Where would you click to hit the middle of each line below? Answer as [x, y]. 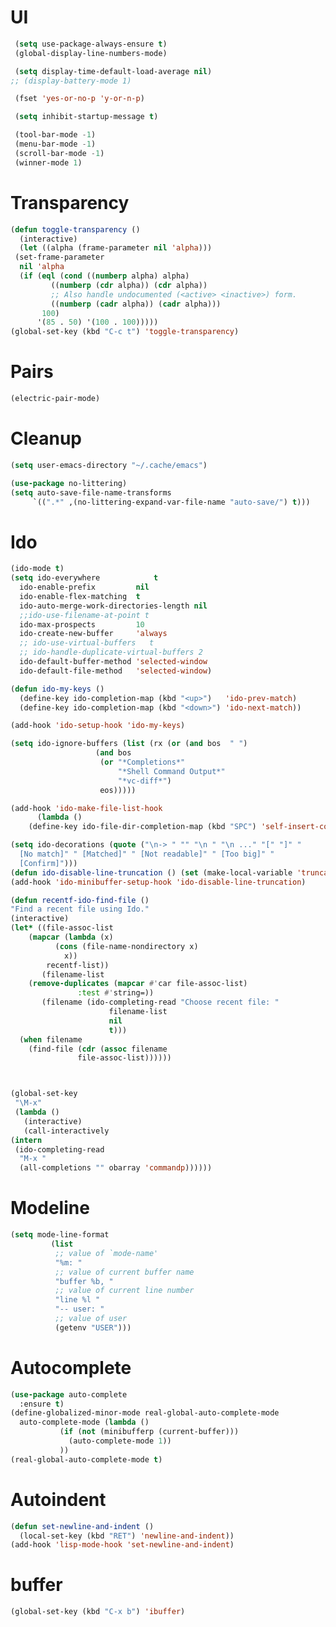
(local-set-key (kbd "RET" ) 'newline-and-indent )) [127, 1536]
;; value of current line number [124, 1291]
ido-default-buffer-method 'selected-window [113, 662]
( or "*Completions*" [142, 762]
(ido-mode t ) [37, 569]
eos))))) [118, 790]
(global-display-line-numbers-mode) [91, 53]
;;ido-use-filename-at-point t [84, 615]
